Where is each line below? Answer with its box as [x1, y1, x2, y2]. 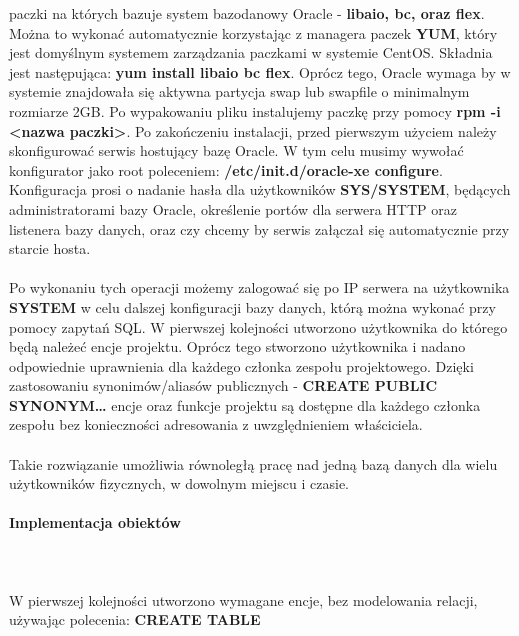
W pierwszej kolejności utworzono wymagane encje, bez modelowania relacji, [9, 589, 478, 610]
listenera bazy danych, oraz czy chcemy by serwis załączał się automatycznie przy [9, 218, 510, 239]
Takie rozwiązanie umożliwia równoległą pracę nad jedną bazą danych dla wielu [9, 453, 498, 474]
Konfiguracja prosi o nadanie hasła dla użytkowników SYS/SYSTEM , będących [9, 179, 511, 200]
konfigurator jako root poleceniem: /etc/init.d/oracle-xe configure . [9, 159, 443, 180]
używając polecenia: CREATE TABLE [9, 609, 261, 630]
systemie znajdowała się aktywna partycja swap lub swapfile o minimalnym [9, 81, 470, 102]
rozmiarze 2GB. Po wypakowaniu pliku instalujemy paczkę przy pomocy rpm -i [9, 100, 501, 121]
